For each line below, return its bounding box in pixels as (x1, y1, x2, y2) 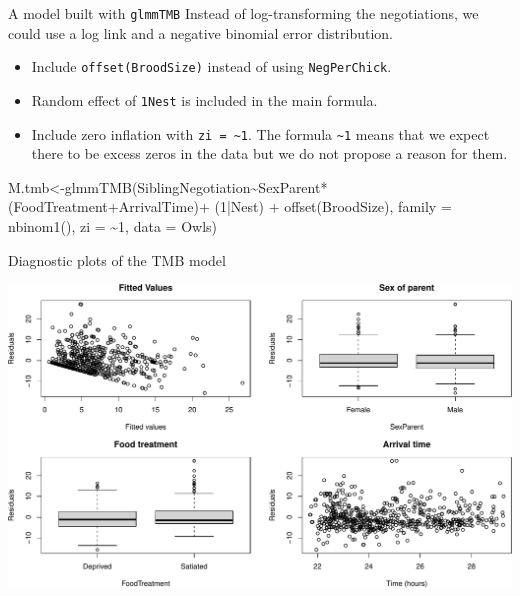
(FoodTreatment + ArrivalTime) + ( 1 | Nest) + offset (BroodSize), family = (8, 196, 452, 217)
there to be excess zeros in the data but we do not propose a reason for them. (31, 143, 508, 164)
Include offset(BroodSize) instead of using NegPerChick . (31, 56, 392, 77)
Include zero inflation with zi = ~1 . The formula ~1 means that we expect (31, 123, 490, 144)
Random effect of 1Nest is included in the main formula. (31, 89, 378, 110)
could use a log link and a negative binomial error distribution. (8, 22, 393, 43)
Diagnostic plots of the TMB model (8, 249, 226, 270)
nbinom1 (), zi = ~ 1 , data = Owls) (8, 216, 217, 236)
